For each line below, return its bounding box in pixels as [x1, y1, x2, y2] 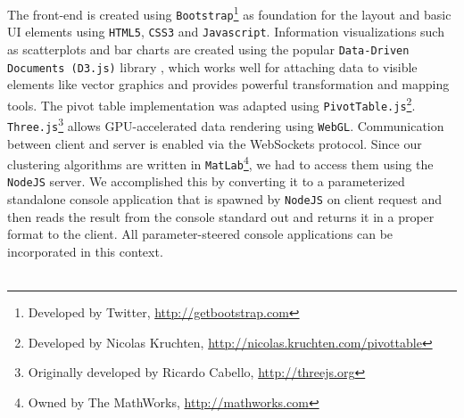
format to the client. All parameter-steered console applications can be [7, 225, 394, 243]
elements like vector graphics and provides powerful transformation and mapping [7, 75, 450, 94]
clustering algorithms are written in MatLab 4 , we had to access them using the [7, 152, 434, 173]
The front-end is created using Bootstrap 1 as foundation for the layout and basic [7, 3, 452, 23]
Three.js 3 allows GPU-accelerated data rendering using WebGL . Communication [7, 114, 444, 135]
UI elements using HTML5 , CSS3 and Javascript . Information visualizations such [7, 22, 444, 41]
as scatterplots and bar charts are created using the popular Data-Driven [7, 39, 410, 58]
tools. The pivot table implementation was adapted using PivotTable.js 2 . [7, 93, 416, 114]
